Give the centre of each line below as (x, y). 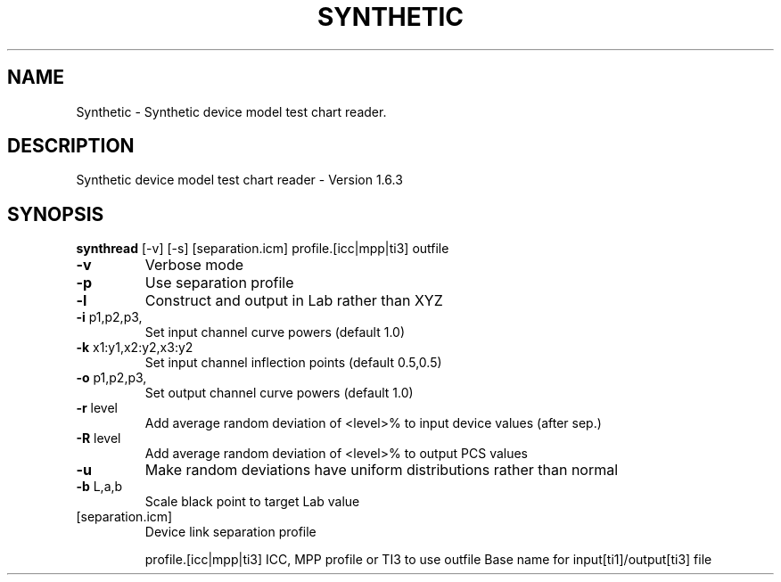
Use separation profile (219, 283)
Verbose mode (194, 265)
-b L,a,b (99, 487)
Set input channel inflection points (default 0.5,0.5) (293, 363)
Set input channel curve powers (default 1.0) (275, 332)
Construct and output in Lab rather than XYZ (294, 301)
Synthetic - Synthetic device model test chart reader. (231, 111)
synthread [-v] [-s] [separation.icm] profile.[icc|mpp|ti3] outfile (263, 249)
